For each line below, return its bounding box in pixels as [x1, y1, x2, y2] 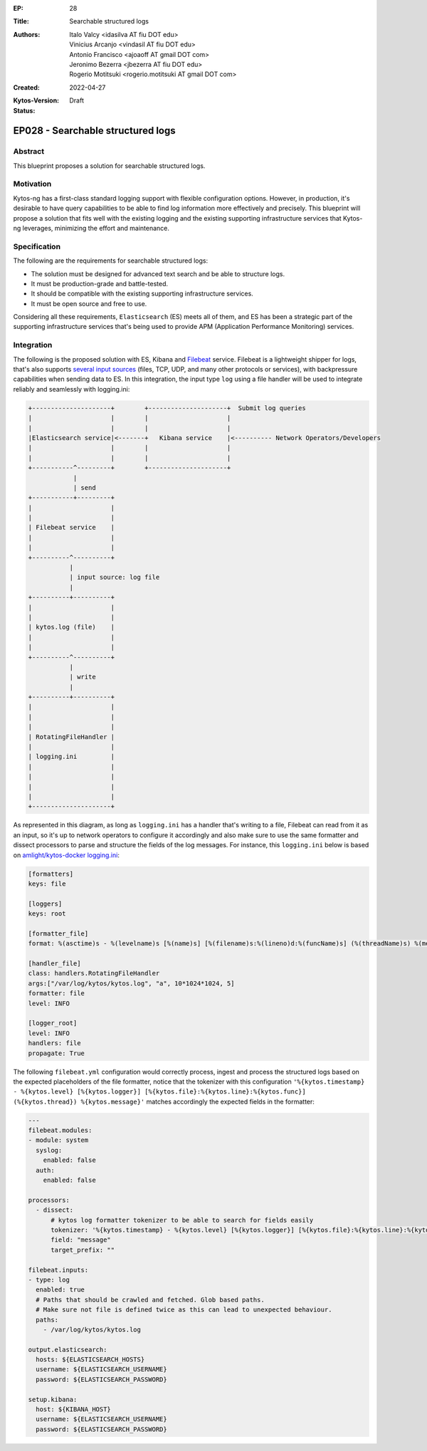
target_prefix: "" [51, 1246, 115, 1254]
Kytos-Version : [13, 96, 60, 105]
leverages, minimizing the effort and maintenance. [22, 224, 170, 232]
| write [69, 673, 96, 681]
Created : [13, 83, 41, 92]
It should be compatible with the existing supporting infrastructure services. [31, 289, 254, 298]
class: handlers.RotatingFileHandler [28, 969, 160, 978]
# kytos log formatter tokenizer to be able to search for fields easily [51, 1216, 314, 1224]
